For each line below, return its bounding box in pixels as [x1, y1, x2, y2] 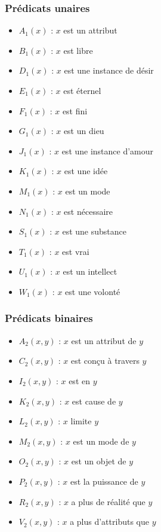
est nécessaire [64, 205, 113, 217]
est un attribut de [71, 334, 137, 346]
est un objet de [71, 455, 126, 467]
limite [70, 415, 92, 427]
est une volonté [65, 285, 120, 297]
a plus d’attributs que [70, 515, 149, 528]
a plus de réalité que [71, 495, 145, 507]
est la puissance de [70, 475, 138, 487]
